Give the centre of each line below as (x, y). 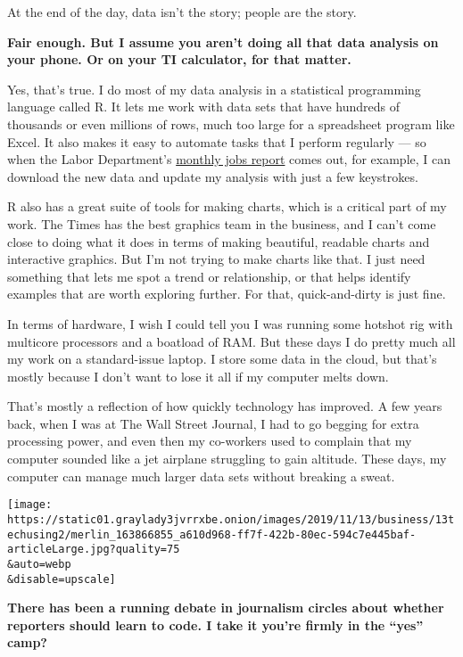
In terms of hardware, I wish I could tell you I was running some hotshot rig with (230, 323)
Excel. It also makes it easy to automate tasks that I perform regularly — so (217, 141)
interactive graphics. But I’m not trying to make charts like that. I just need (216, 259)
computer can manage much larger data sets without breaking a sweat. (201, 476)
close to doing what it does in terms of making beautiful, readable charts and (219, 241)
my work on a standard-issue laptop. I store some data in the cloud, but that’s (222, 359)
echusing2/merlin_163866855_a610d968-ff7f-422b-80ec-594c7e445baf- (212, 534)
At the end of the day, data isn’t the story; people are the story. (182, 12)
